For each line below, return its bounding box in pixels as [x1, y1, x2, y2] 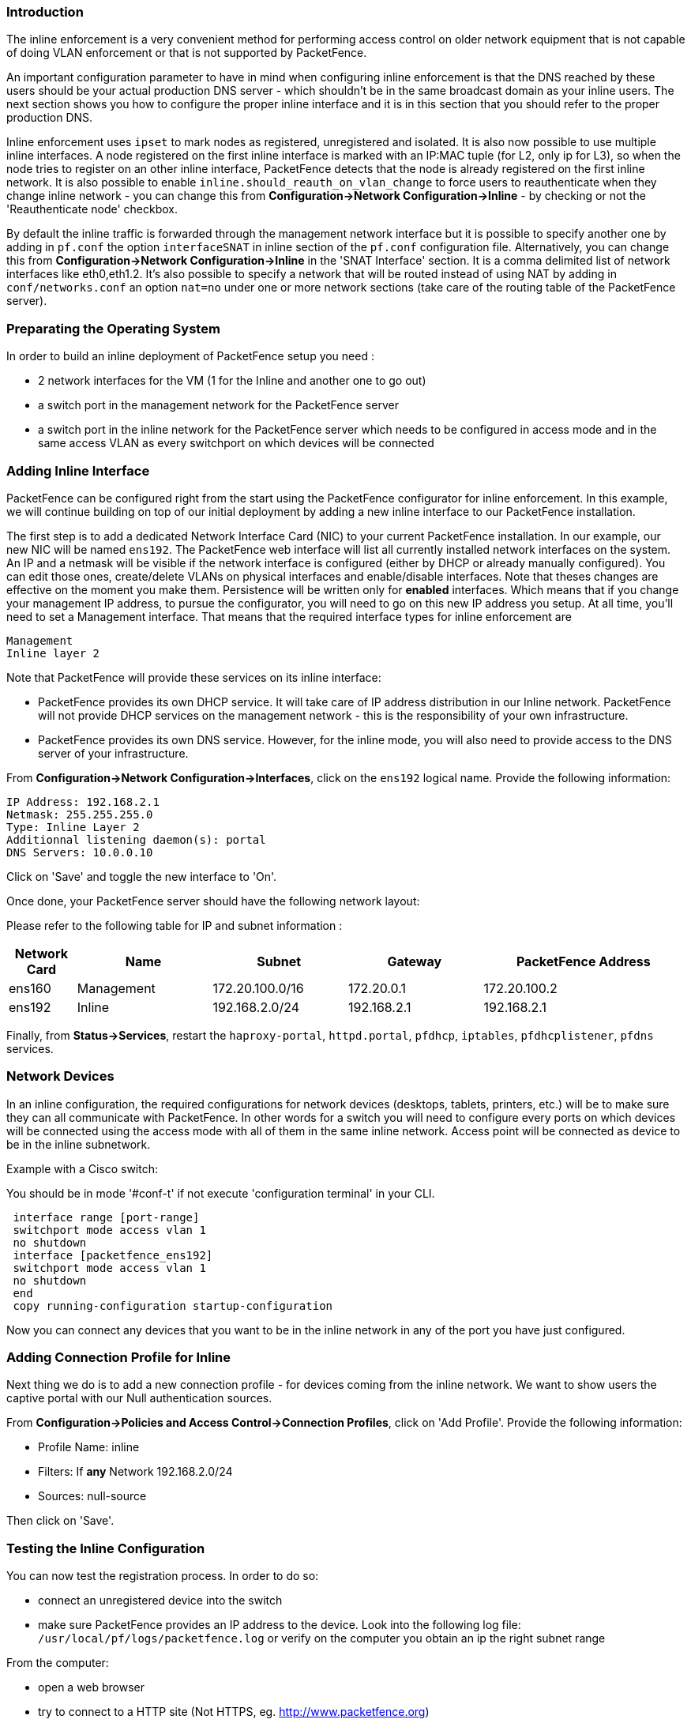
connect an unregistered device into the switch [38, 1593, 283, 1608]
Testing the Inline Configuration [6, 1540, 205, 1556]
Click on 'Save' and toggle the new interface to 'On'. [6, 869, 277, 883]
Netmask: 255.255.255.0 [6, 807, 153, 821]
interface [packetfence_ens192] [13, 1248, 213, 1262]
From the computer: [6, 1656, 109, 1670]
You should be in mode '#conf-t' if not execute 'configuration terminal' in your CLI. [6, 1186, 435, 1200]
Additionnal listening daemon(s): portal [6, 833, 266, 846]
